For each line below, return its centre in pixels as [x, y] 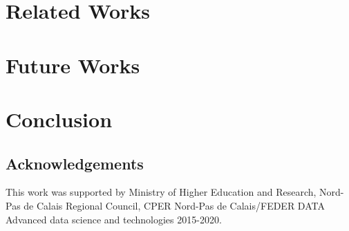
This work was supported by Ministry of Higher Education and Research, [161, 192]
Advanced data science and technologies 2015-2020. [114, 219]
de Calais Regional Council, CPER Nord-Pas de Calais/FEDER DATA [174, 205]
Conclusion [59, 119]
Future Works [73, 65]
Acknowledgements [75, 163]
